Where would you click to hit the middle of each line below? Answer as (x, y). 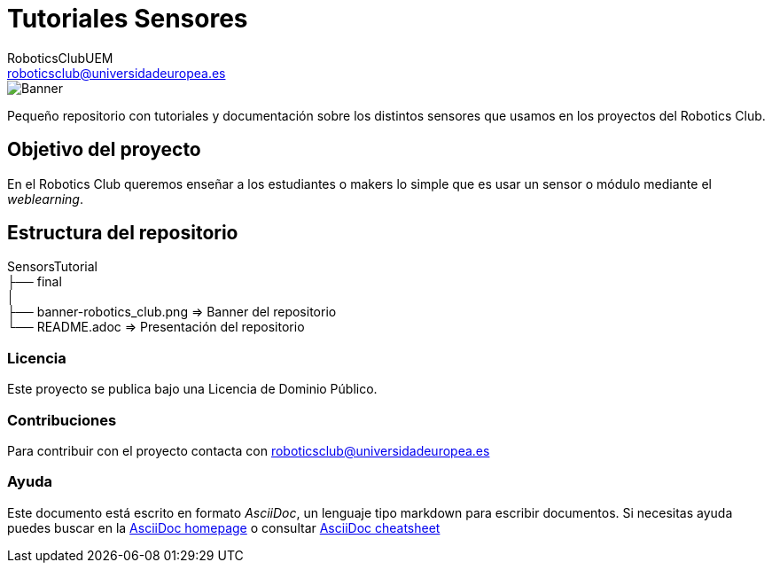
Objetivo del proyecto (104, 150)
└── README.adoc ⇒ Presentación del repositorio (156, 327)
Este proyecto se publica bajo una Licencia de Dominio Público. (192, 389)
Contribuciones (62, 420)
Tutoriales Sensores (128, 19)
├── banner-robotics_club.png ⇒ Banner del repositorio (172, 312)
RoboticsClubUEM (60, 58)
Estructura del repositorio (123, 233)
